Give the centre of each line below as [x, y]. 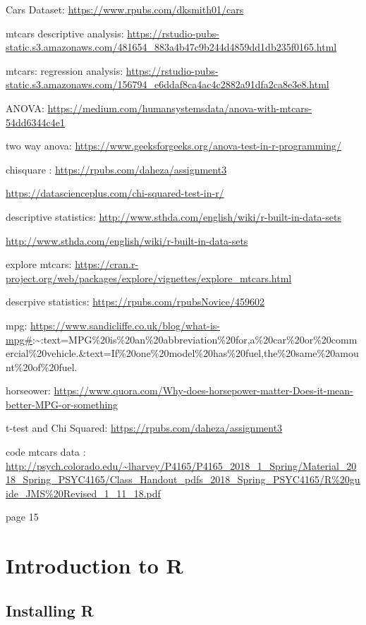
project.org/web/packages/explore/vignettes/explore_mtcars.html [149, 278]
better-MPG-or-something [62, 404]
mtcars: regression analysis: [65, 70]
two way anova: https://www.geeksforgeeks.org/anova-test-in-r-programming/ [174, 146]
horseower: [28, 390]
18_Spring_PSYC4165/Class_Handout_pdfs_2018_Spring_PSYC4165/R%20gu [183, 479]
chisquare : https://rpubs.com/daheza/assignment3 [116, 169]
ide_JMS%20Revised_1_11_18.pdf [83, 493]
